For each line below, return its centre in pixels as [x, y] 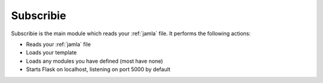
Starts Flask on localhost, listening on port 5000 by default [98, 69]
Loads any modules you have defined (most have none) [95, 61]
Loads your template [51, 53]
